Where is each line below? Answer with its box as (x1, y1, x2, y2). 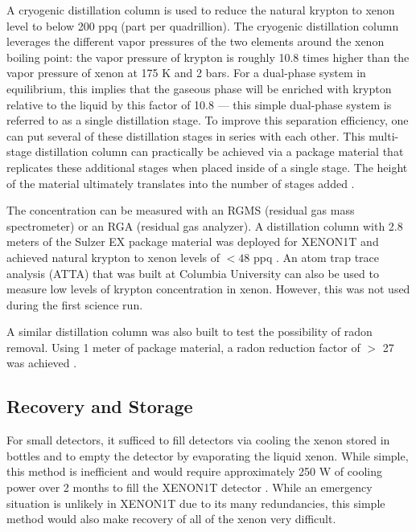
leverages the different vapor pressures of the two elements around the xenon (6, 33, 385, 50)
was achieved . (6, 354, 77, 371)
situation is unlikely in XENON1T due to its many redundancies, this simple (6, 494, 385, 511)
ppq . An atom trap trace (253, 248, 380, 265)
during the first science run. (6, 296, 143, 313)
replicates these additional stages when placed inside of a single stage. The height (6, 158, 408, 175)
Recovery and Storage (6, 394, 193, 419)
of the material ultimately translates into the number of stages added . (6, 174, 355, 191)
